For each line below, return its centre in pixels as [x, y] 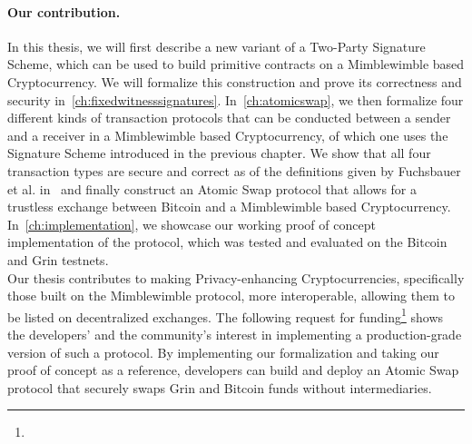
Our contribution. [64, 11]
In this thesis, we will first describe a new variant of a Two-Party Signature [216, 46]
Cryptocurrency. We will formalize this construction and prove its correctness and [235, 81]
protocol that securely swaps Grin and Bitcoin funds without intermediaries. [220, 387]
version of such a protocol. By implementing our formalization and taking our [223, 352]
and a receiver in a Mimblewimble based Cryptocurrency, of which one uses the [228, 135]
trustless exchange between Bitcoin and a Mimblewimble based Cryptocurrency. [229, 207]
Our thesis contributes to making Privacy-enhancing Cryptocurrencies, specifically [236, 277]
